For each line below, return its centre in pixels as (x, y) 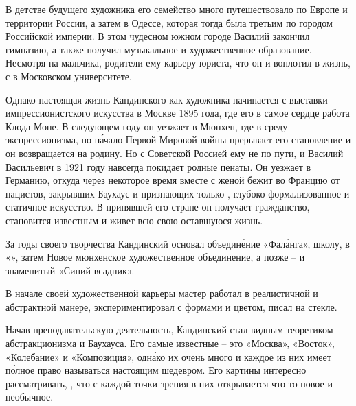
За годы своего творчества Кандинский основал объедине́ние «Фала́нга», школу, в (178, 243)
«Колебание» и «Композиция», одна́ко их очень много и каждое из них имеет (168, 356)
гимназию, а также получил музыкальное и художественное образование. (159, 49)
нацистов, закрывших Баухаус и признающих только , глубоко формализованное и (178, 193)
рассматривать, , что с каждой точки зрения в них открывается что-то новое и (169, 383)
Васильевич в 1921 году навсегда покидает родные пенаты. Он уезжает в (158, 166)
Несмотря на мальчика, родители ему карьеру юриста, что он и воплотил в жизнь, (178, 63)
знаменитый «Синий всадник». (70, 270)
